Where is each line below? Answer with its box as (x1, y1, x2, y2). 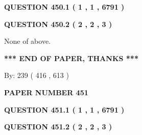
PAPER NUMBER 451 (4, 87, 88, 97)
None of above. (4, 36, 51, 46)
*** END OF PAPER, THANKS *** (4, 52, 138, 63)
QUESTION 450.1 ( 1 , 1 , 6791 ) (4, 2, 125, 12)
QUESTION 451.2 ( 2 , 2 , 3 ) (4, 121, 112, 132)
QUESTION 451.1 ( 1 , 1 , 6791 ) (4, 104, 125, 115)
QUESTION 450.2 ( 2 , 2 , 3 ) (4, 18, 112, 29)
